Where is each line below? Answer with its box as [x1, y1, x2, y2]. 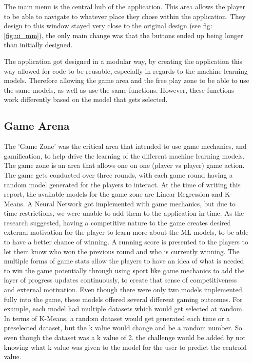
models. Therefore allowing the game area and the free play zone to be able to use [4, 75, 250, 85]
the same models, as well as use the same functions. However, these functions [4, 84, 234, 95]
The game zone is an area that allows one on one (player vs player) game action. [4, 160, 245, 170]
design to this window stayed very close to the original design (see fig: [4, 20, 213, 31]
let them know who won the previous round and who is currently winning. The [4, 246, 240, 256]
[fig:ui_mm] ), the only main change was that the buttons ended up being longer [4, 30, 243, 40]
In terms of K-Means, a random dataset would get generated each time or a [4, 313, 230, 323]
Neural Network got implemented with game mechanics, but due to [35, 198, 236, 208]
